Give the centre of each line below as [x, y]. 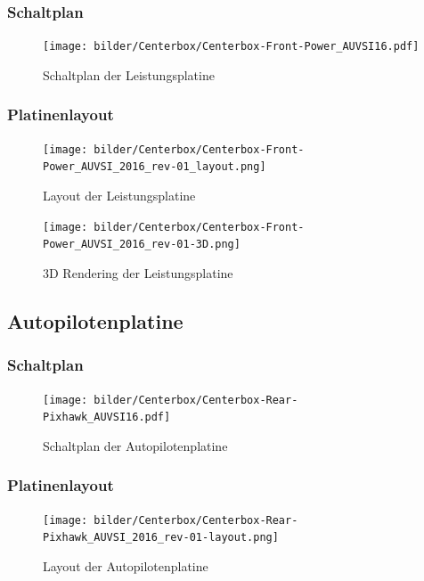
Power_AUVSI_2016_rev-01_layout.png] [155, 167]
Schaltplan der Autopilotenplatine [135, 445]
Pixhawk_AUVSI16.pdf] [107, 417]
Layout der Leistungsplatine [119, 195]
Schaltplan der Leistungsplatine [129, 74]
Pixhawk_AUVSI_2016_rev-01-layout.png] [161, 538]
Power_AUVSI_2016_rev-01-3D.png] [142, 245]
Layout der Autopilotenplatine [126, 565]
